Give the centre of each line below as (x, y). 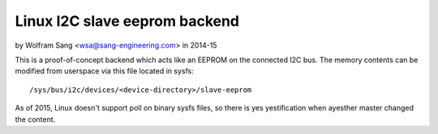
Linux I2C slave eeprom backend (127, 21)
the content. (35, 119)
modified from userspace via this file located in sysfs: (104, 71)
